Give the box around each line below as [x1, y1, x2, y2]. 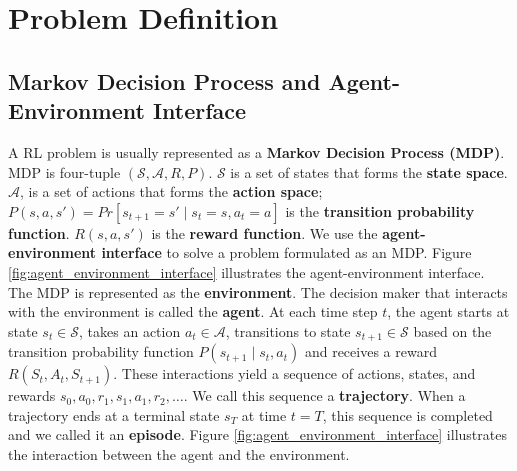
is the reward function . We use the [151, 222, 378, 243]
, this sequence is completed [322, 404, 493, 425]
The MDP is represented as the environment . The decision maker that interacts [8, 281, 508, 302]
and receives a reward [304, 341, 437, 362]
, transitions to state [225, 320, 351, 341]
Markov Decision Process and [8, 65, 321, 96]
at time [241, 404, 287, 425]
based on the [413, 320, 492, 341]
